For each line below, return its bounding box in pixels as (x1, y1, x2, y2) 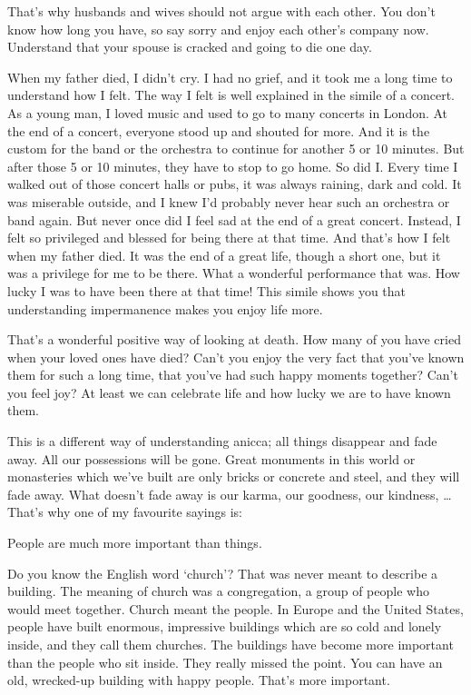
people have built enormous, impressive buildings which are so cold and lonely (7, 617, 442, 636)
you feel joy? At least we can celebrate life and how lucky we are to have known (7, 382, 451, 402)
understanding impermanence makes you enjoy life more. (7, 299, 323, 318)
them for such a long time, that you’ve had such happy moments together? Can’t (7, 365, 458, 384)
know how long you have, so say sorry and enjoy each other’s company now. (7, 19, 429, 38)
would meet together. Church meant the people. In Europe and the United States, (7, 599, 464, 618)
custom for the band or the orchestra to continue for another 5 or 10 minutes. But (7, 139, 465, 158)
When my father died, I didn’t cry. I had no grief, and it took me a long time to (7, 67, 453, 86)
